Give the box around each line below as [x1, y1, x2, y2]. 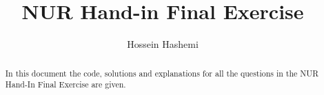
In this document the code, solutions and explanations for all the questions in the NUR [5, 67, 318, 79]
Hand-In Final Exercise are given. [5, 79, 126, 90]
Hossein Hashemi [127, 37, 199, 51]
